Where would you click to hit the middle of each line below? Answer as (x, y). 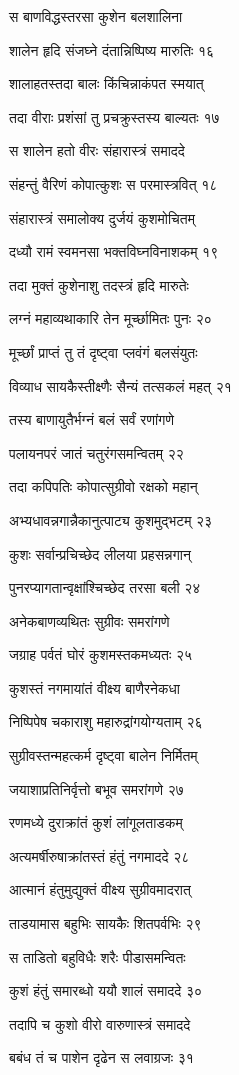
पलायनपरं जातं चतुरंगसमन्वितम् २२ (96, 452)
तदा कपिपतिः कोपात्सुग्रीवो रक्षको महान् (103, 486)
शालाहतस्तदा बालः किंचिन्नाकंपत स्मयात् (106, 83)
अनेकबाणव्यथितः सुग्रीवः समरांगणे (89, 620)
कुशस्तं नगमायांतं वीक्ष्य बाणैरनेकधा (94, 687)
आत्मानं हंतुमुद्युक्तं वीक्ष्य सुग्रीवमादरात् (100, 889)
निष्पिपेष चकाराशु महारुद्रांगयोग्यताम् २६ (106, 721)
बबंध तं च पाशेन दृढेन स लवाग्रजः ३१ (101, 1057)
